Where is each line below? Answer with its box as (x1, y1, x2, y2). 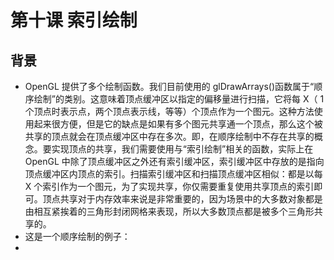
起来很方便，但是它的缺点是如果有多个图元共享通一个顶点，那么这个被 (33, 118, 323, 130)
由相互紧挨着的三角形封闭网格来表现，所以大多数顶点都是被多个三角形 (24, 206, 315, 217)
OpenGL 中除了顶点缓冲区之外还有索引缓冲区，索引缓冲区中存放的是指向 (24, 156, 325, 167)
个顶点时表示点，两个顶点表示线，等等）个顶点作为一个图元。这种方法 (24, 106, 315, 117)
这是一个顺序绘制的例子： (24, 231, 131, 242)
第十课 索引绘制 (10, 9, 138, 32)
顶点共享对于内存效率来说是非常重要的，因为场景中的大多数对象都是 (42, 193, 323, 205)
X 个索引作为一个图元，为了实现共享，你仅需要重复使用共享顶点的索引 (24, 181, 315, 192)
